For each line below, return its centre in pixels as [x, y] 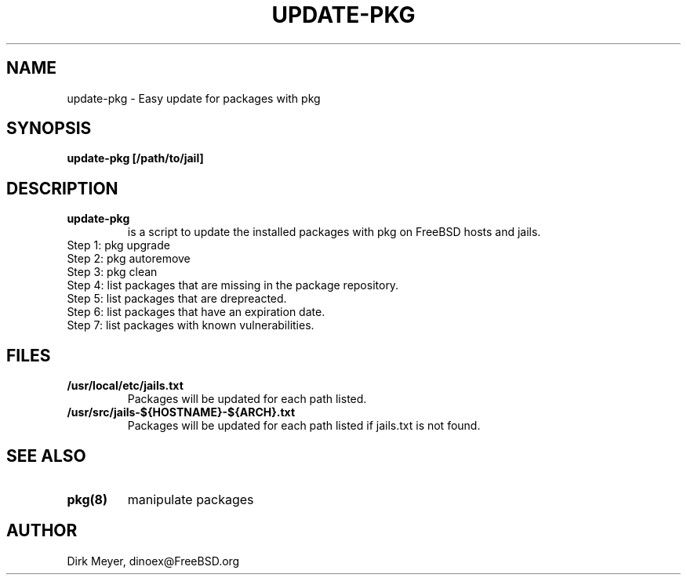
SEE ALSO [46, 456]
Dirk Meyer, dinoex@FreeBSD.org [153, 561]
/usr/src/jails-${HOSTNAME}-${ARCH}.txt [181, 412]
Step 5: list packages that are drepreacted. [177, 299]
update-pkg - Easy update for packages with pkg [194, 98]
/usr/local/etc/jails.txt [125, 386]
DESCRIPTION [62, 188]
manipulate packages [191, 499]
